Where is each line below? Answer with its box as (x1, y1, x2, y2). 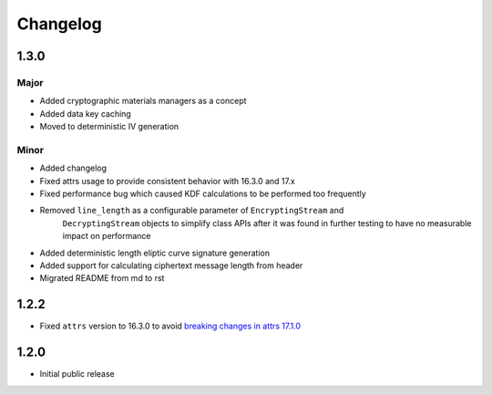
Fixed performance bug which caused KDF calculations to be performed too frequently (39, 188, 366, 200)
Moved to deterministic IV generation (39, 121, 179, 132)
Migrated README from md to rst (39, 273, 165, 284)
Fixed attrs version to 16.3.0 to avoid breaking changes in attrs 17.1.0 (39, 320, 301, 332)
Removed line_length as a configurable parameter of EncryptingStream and (39, 205, 344, 216)
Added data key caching (39, 108, 131, 119)
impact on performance (62, 231, 151, 242)
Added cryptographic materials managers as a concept (39, 96, 247, 107)
